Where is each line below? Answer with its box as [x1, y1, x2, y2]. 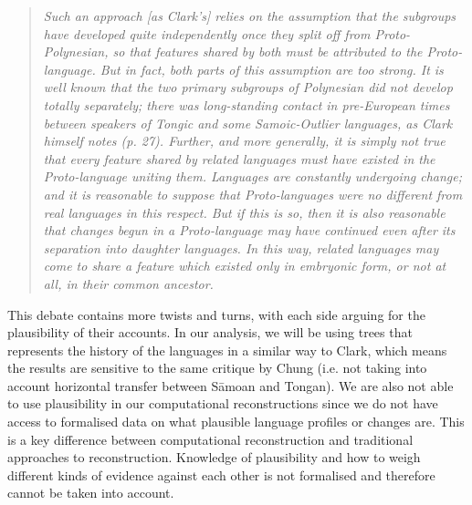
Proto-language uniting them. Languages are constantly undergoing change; [43, 167, 463, 186]
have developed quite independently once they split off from [43, 24, 371, 43]
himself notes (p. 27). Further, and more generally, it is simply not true [43, 131, 446, 150]
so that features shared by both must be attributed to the [112, 42, 423, 61]
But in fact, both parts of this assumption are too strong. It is [100, 59, 444, 78]
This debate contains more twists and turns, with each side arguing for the [7, 304, 425, 324]
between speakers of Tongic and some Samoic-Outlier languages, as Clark [43, 113, 453, 132]
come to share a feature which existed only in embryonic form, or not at [43, 256, 446, 275]
